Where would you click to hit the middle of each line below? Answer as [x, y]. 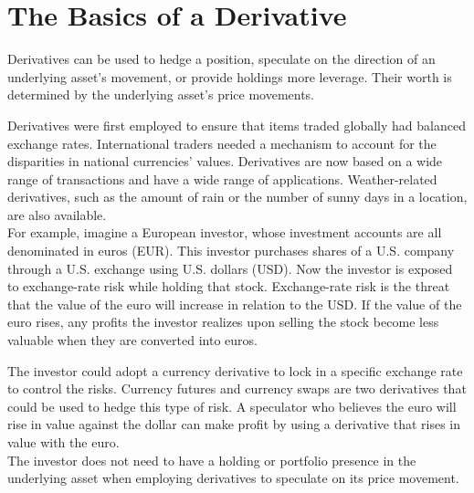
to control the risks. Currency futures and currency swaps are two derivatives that [237, 388]
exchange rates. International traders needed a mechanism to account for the [222, 143]
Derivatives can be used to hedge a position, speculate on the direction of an [221, 59]
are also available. [57, 214]
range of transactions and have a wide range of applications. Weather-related [222, 178]
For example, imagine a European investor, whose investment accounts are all [225, 232]
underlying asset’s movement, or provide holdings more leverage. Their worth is [230, 76]
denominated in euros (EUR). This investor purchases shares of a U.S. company [231, 251]
